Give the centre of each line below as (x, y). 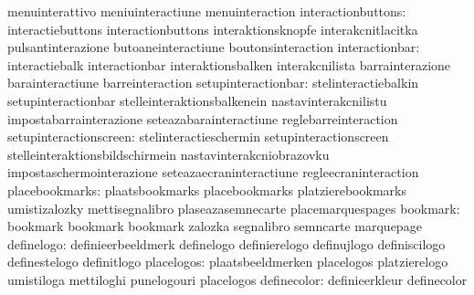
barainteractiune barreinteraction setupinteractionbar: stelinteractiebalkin (213, 83)
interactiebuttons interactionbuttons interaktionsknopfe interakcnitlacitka (213, 29)
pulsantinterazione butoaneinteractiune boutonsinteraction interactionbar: (214, 47)
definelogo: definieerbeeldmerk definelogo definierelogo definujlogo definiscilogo (226, 243)
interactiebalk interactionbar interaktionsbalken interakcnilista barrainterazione (229, 64)
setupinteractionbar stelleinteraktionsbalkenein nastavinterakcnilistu (197, 100)
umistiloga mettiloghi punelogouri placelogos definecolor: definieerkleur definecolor (237, 279)
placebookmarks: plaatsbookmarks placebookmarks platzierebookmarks (207, 190)
